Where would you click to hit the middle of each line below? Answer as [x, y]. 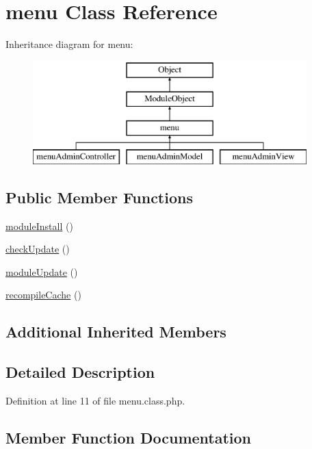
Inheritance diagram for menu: [69, 44]
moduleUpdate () [42, 271]
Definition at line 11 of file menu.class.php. [95, 401]
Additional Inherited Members [116, 332]
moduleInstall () [39, 226]
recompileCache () [43, 295]
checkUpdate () [38, 249]
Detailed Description [80, 372]
